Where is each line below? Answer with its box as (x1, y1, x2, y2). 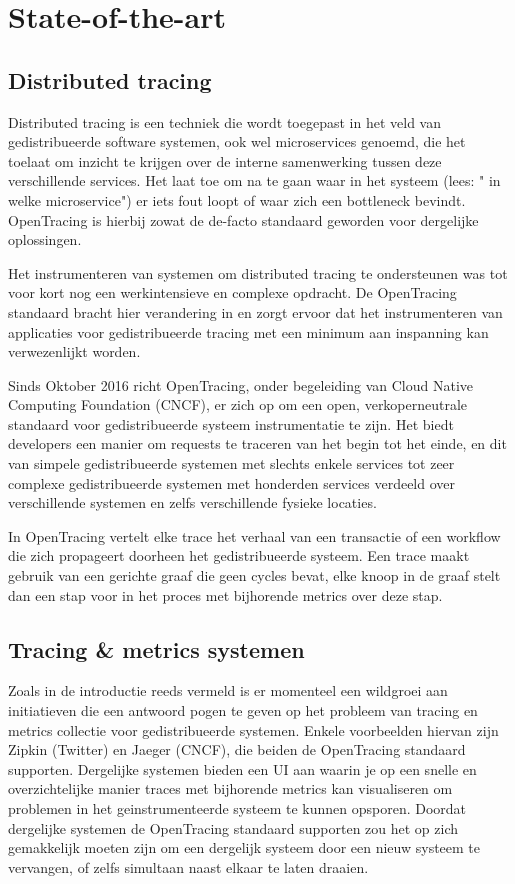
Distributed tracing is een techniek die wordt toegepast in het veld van (8, 111, 441, 132)
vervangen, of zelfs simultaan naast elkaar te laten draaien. (8, 856, 369, 877)
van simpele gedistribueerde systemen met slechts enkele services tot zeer (8, 453, 455, 474)
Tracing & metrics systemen (8, 633, 305, 664)
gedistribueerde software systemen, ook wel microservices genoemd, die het (8, 131, 466, 152)
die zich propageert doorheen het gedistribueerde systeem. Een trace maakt (8, 545, 470, 566)
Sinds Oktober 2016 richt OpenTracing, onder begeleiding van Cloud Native (8, 374, 474, 395)
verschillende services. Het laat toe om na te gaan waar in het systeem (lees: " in (8, 170, 501, 191)
